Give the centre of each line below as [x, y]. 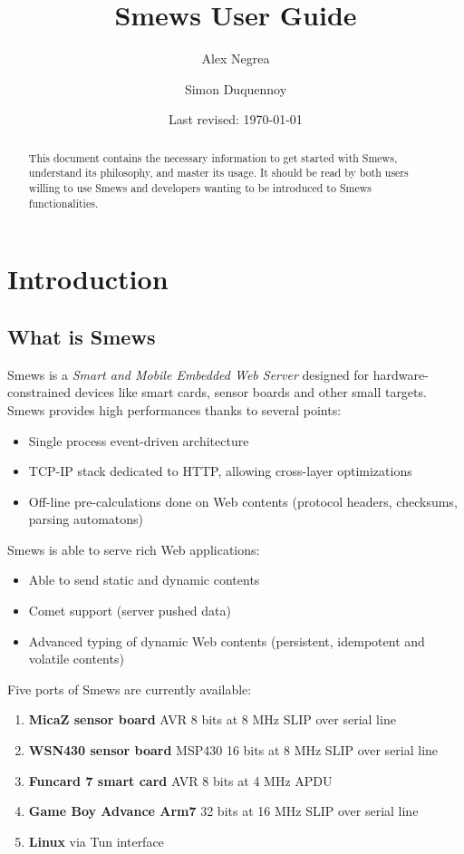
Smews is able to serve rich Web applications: [134, 549]
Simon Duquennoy [236, 88]
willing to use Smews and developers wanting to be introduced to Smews [200, 188]
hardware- [401, 374]
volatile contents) [76, 659]
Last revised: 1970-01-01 [236, 119]
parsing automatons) [86, 519]
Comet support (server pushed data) [130, 611]
